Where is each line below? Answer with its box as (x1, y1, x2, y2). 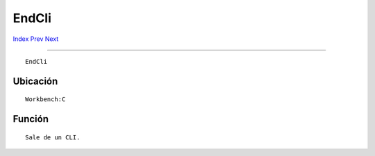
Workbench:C (25, 96, 66, 103)
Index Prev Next (12, 35, 59, 43)
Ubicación (12, 75, 58, 87)
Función (12, 113, 49, 125)
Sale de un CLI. (25, 133, 81, 141)
